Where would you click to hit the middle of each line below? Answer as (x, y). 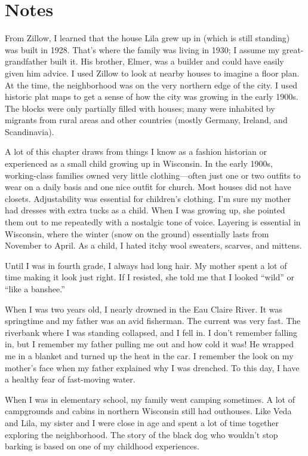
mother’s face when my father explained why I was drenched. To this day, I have (152, 367)
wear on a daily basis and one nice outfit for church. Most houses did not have (148, 187)
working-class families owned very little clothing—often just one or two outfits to (153, 175)
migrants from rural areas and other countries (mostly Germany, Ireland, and (146, 120)
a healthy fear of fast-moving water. (70, 379)
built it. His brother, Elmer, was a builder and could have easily (167, 61)
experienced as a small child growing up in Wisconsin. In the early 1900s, (139, 163)
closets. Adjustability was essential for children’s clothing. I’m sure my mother (148, 198)
